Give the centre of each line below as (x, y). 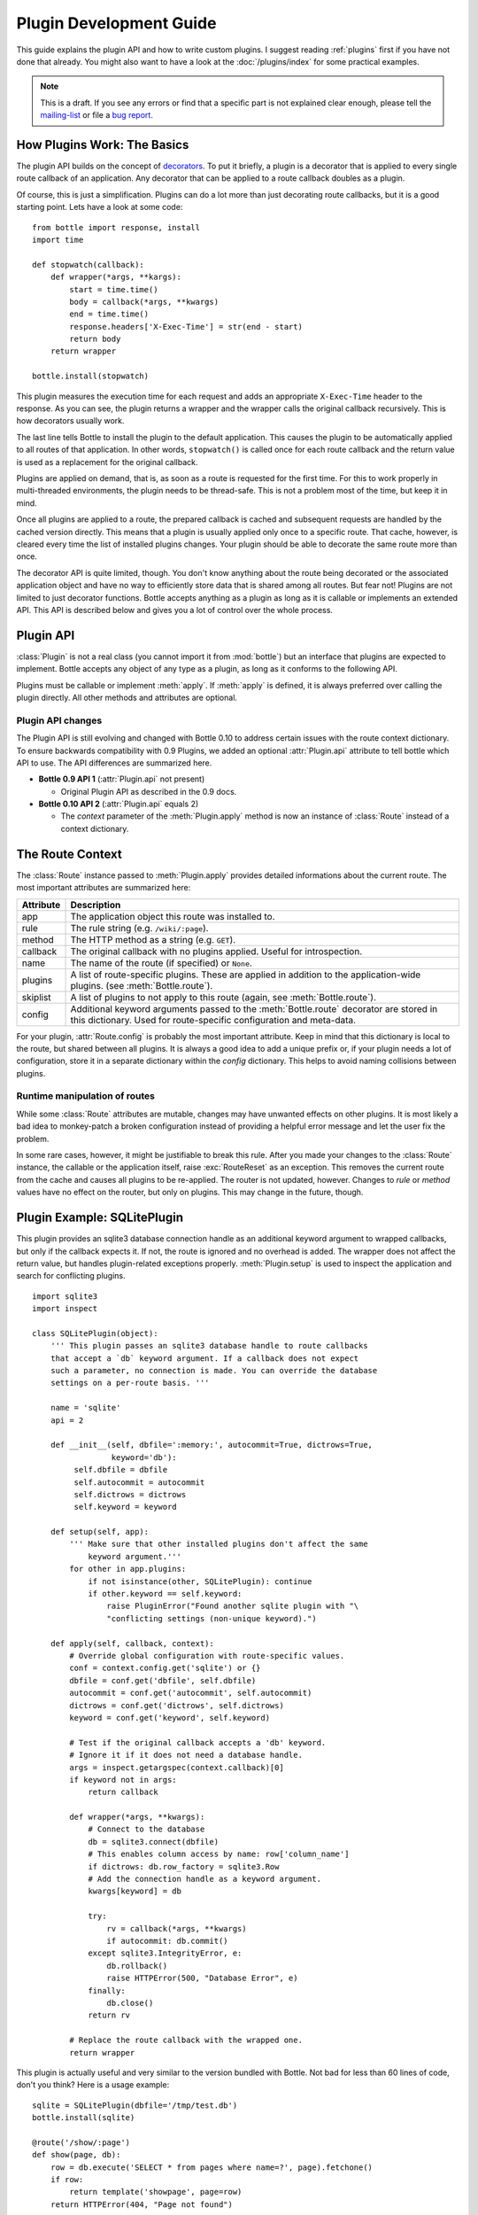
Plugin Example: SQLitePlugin (100, 1218)
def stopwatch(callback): (89, 264)
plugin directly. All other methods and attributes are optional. (127, 697)
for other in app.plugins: (128, 1569)
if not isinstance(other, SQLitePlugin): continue (200, 1581)
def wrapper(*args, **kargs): (116, 277)
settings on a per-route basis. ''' (130, 1383)
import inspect (65, 1309)
